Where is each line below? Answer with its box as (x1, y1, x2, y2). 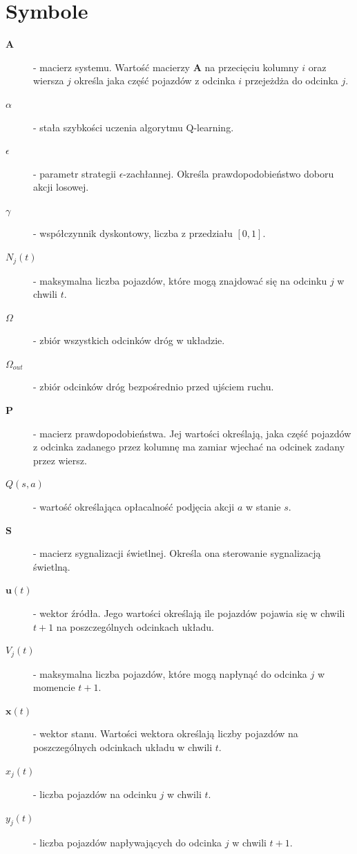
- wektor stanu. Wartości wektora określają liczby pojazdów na (33, 726, 298, 741)
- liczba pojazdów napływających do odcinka (33, 835, 222, 850)
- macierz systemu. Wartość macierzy (33, 59, 191, 74)
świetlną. (33, 559, 70, 573)
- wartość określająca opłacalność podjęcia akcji (33, 500, 235, 514)
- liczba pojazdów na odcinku (33, 787, 157, 801)
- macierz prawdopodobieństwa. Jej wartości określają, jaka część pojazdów (33, 426, 351, 440)
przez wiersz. (33, 453, 87, 467)
